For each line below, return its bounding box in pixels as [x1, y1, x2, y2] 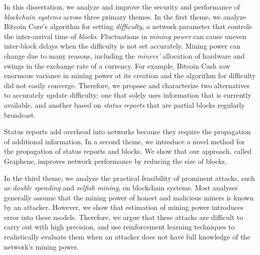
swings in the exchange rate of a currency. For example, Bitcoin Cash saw [4, 60, 230, 71]
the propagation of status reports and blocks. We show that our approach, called [4, 146, 252, 156]
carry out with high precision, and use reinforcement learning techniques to [4, 221, 235, 232]
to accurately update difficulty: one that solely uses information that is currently [4, 90, 251, 100]
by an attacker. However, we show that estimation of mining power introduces [4, 202, 243, 212]
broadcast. [4, 109, 36, 120]
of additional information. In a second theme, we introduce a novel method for [4, 136, 245, 146]
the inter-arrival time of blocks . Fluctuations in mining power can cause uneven [4, 31, 246, 41]
